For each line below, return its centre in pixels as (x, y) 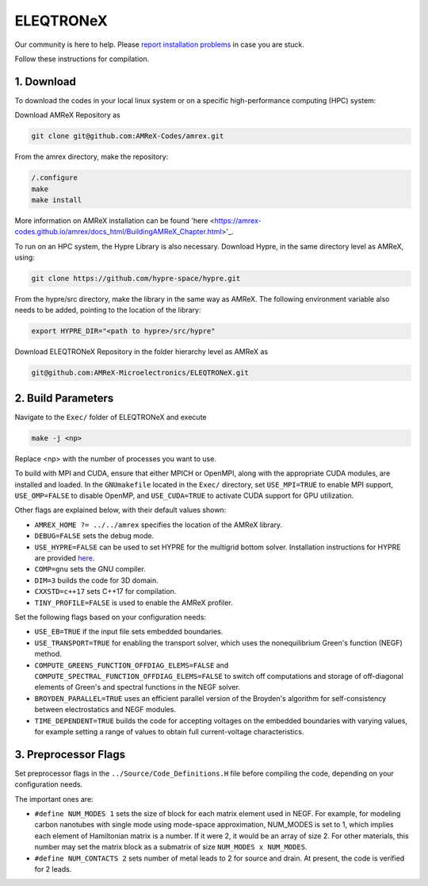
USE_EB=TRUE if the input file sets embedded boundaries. (129, 632)
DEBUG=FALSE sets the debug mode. (94, 536)
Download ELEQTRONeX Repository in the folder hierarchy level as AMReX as (141, 352)
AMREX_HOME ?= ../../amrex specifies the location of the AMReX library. (159, 525)
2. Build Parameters (64, 398)
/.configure (55, 178)
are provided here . (65, 558)
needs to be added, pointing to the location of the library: (108, 310)
